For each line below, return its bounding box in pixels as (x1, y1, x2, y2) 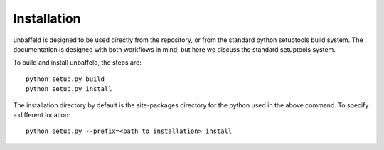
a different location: (13, 110, 70, 119)
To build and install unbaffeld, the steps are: (13, 58, 142, 67)
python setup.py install (26, 85, 112, 93)
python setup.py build (26, 75, 105, 83)
